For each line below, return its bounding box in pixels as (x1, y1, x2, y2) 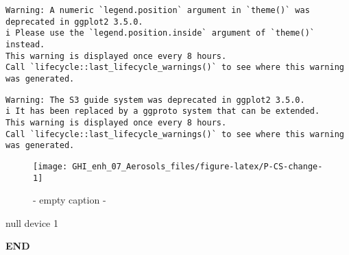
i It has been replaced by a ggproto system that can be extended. (5, 106, 320, 117)
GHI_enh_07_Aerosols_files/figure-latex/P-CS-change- (72, 161, 323, 171)
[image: (33, 161, 68, 171)
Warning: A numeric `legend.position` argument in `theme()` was (5, 5, 310, 15)
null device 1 (5, 215, 58, 230)
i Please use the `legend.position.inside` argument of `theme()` (5, 28, 315, 38)
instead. (5, 39, 45, 49)
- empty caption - (33, 193, 106, 207)
